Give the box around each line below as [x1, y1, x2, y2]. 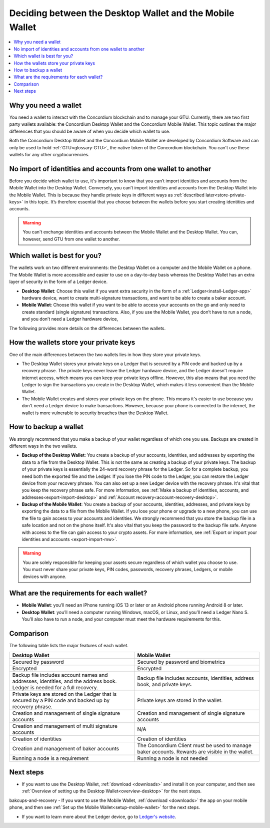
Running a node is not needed [137, 754, 208, 761]
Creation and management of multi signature [12, 722, 117, 729]
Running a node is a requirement [12, 754, 89, 761]
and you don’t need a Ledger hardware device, [21, 316, 118, 322]
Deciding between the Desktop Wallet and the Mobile [9, 8, 234, 19]
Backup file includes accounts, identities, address [137, 674, 254, 681]
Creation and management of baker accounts [12, 745, 119, 752]
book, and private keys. [137, 681, 192, 688]
